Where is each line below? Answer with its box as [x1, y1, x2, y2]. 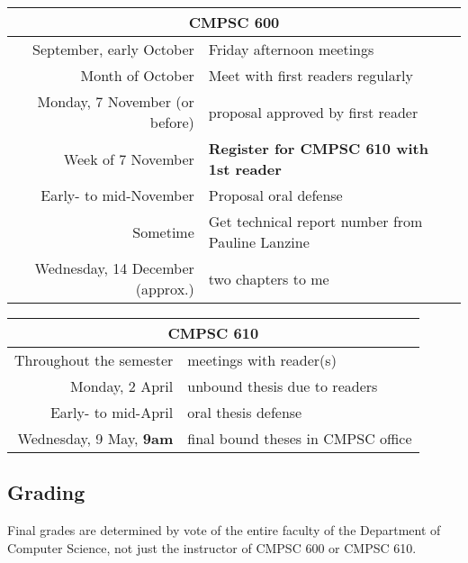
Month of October [80, 65, 194, 86]
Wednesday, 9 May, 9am [17, 428, 174, 449]
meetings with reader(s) [187, 350, 337, 370]
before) [149, 112, 194, 132]
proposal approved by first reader [208, 101, 418, 123]
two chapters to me [208, 268, 329, 289]
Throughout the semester [14, 350, 174, 370]
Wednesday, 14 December [34, 258, 194, 278]
